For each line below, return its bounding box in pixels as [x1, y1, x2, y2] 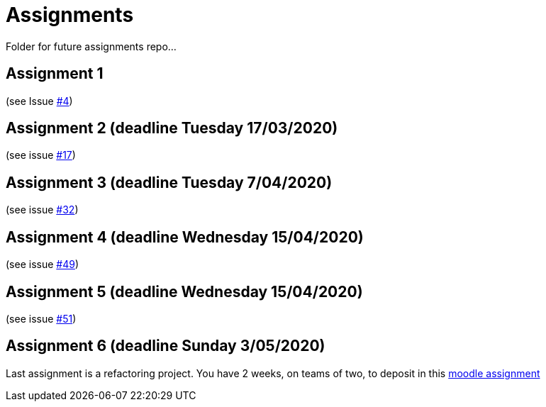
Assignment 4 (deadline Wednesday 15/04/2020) [6, 228, 364, 246]
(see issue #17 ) [6, 149, 76, 162]
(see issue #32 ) [6, 203, 79, 216]
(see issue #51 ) [6, 312, 77, 325]
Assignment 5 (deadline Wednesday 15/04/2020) [6, 282, 363, 301]
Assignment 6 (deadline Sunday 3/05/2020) [6, 337, 325, 355]
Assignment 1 [6, 65, 104, 83]
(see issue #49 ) [6, 258, 79, 271]
